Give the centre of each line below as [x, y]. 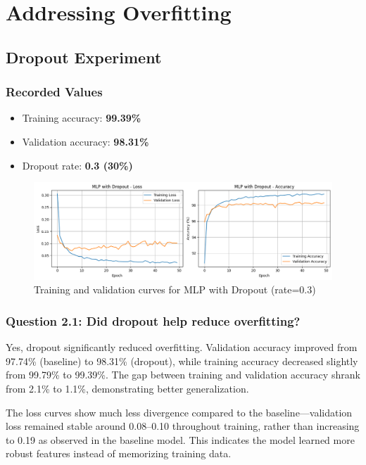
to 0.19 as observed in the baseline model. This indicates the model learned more [180, 439]
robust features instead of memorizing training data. [119, 453]
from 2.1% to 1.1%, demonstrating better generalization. [127, 389]
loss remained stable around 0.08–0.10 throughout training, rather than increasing [183, 426]
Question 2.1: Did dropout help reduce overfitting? [153, 320]
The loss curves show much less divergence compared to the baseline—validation [179, 412]
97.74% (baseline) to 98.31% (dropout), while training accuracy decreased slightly [182, 361]
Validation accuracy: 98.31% [86, 141]
